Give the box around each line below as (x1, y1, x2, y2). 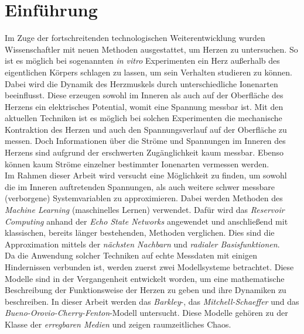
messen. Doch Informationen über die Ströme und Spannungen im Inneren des (5, 135, 286, 147)
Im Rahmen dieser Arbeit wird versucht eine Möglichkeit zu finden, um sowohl (5, 169, 287, 181)
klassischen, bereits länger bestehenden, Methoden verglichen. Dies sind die (5, 226, 275, 239)
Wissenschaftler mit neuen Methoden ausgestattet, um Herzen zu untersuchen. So (5, 43, 298, 55)
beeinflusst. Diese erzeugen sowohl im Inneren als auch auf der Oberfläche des (5, 89, 283, 101)
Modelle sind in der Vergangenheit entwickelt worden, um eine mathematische (5, 272, 285, 284)
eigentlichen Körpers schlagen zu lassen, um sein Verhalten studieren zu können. (5, 66, 292, 78)
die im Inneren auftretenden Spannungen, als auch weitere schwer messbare (5, 180, 275, 192)
